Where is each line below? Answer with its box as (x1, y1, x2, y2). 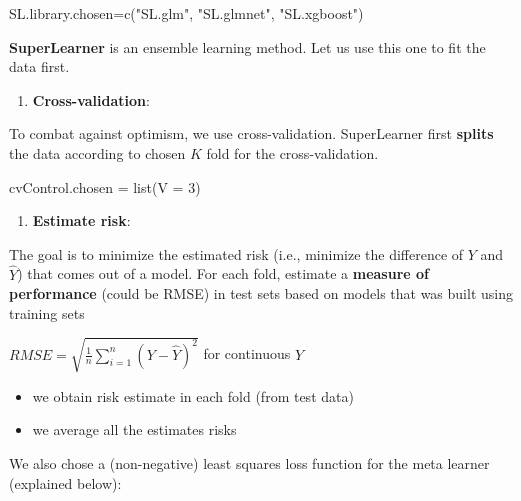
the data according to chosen (9, 142, 186, 163)
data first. (9, 56, 70, 77)
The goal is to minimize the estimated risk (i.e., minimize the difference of (9, 243, 464, 264)
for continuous (203, 343, 291, 364)
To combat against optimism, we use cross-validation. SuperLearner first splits (9, 123, 494, 144)
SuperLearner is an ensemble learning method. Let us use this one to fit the (9, 36, 486, 57)
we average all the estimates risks (32, 419, 237, 440)
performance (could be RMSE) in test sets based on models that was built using (9, 283, 513, 304)
